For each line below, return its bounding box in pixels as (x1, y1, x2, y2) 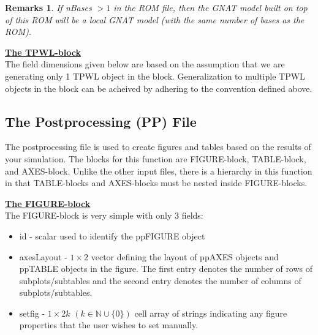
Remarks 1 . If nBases (5, 1, 92, 13)
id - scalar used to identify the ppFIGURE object (19, 229, 205, 242)
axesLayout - (19, 250, 67, 263)
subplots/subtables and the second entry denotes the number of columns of (19, 274, 301, 287)
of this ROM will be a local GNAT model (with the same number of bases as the (5, 13, 305, 26)
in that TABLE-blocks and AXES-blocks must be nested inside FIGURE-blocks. (5, 176, 308, 189)
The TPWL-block (5, 45, 81, 58)
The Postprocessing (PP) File (5, 111, 197, 130)
